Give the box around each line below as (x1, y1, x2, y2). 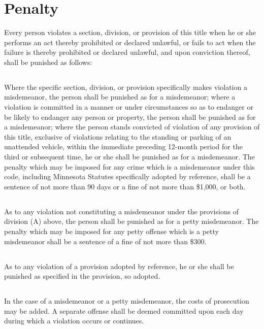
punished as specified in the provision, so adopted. (4, 271, 160, 281)
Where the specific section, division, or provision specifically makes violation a (4, 81, 247, 92)
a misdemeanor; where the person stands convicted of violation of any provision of (4, 121, 260, 132)
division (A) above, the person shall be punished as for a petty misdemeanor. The (4, 216, 259, 226)
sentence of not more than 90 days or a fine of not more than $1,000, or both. (4, 181, 246, 191)
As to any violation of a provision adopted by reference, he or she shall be (4, 260, 234, 271)
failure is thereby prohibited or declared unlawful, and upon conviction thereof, (4, 47, 250, 57)
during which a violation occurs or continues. (4, 315, 144, 326)
